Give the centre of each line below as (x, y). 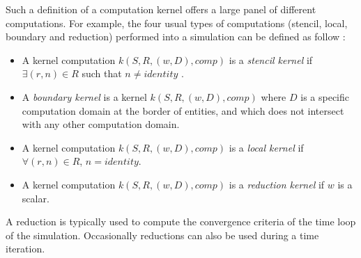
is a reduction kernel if (277, 184)
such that (102, 73)
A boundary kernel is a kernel (84, 96)
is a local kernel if (266, 147)
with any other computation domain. (101, 124)
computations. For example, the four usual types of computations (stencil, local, (177, 23)
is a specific (325, 96)
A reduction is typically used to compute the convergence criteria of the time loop (181, 221)
